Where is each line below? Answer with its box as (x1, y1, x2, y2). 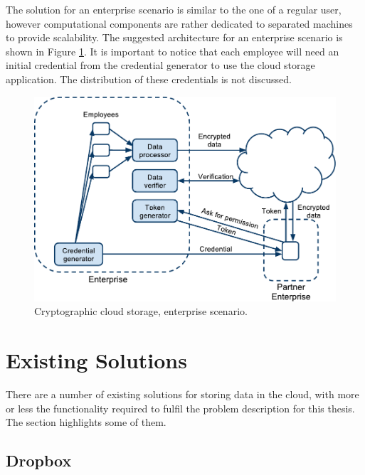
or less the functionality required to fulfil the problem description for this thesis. (6, 400, 355, 415)
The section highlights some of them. (6, 415, 166, 429)
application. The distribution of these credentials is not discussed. (6, 71, 292, 86)
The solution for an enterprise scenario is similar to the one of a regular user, (6, 2, 342, 16)
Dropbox (6, 449, 72, 471)
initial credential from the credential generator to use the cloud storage (6, 58, 315, 73)
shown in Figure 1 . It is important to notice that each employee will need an (6, 43, 339, 58)
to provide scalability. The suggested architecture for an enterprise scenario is (6, 30, 343, 45)
